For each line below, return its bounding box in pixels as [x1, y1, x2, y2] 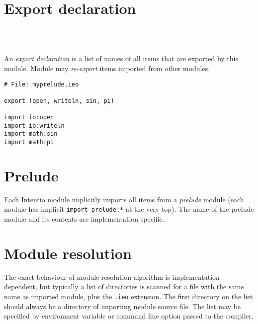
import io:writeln [4, 122, 65, 129]
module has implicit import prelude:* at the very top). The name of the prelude [4, 204, 254, 214]
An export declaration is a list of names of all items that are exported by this [4, 53, 238, 64]
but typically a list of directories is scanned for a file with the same [39, 281, 244, 292]
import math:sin [4, 130, 58, 138]
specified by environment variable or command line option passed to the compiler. [4, 311, 254, 321]
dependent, [4, 281, 37, 292]
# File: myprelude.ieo [4, 81, 79, 88]
